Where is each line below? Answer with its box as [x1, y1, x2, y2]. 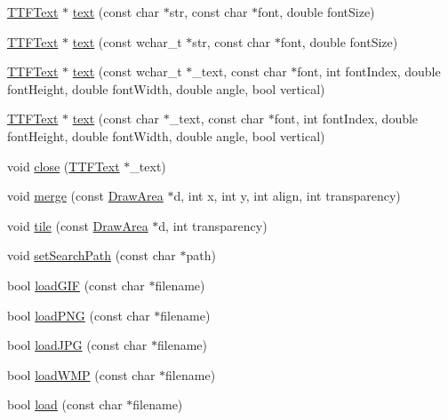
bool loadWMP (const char [7, 365, 156, 384]
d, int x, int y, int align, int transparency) [173, 186, 401, 205]
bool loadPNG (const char [7, 305, 150, 324]
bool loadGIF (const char [7, 275, 145, 294]
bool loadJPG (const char [7, 336, 148, 354]
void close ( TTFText [7, 156, 120, 175]
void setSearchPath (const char [7, 246, 176, 265]
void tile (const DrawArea [7, 216, 148, 234]
